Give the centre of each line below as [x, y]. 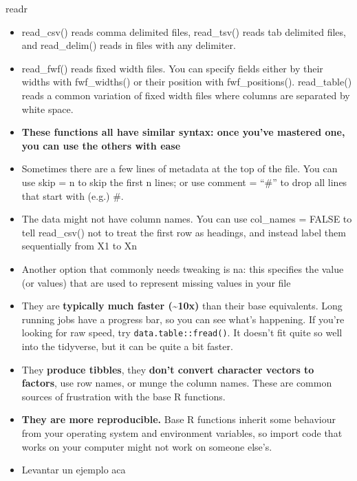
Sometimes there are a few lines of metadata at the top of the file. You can [180, 168]
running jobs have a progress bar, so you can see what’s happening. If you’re [183, 319]
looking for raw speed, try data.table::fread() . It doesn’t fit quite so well [182, 332]
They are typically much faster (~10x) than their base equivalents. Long [182, 306]
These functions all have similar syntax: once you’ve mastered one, [183, 132]
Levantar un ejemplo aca [74, 470]
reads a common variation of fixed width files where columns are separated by [186, 95]
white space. [47, 109]
